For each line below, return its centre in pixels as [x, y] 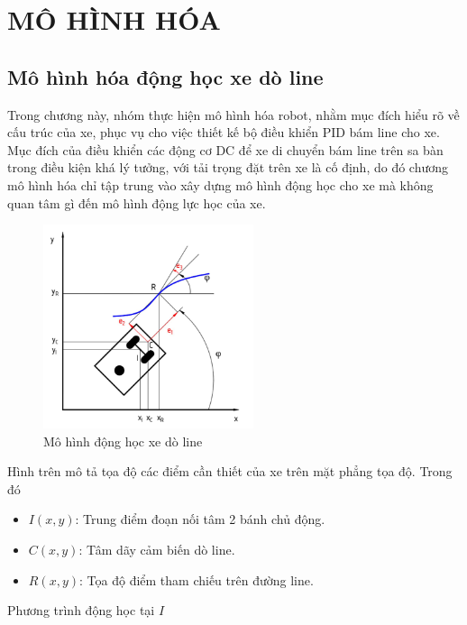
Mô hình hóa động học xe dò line [165, 76]
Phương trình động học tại [81, 610]
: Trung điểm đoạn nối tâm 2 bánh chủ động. [200, 519]
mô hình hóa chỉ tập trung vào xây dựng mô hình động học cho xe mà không [220, 184]
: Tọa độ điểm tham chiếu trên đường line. [197, 579]
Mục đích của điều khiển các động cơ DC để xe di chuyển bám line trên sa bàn [225, 149]
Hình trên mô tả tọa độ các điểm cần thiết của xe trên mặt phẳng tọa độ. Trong [230, 471]
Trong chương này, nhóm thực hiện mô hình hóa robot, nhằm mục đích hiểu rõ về [233, 114]
